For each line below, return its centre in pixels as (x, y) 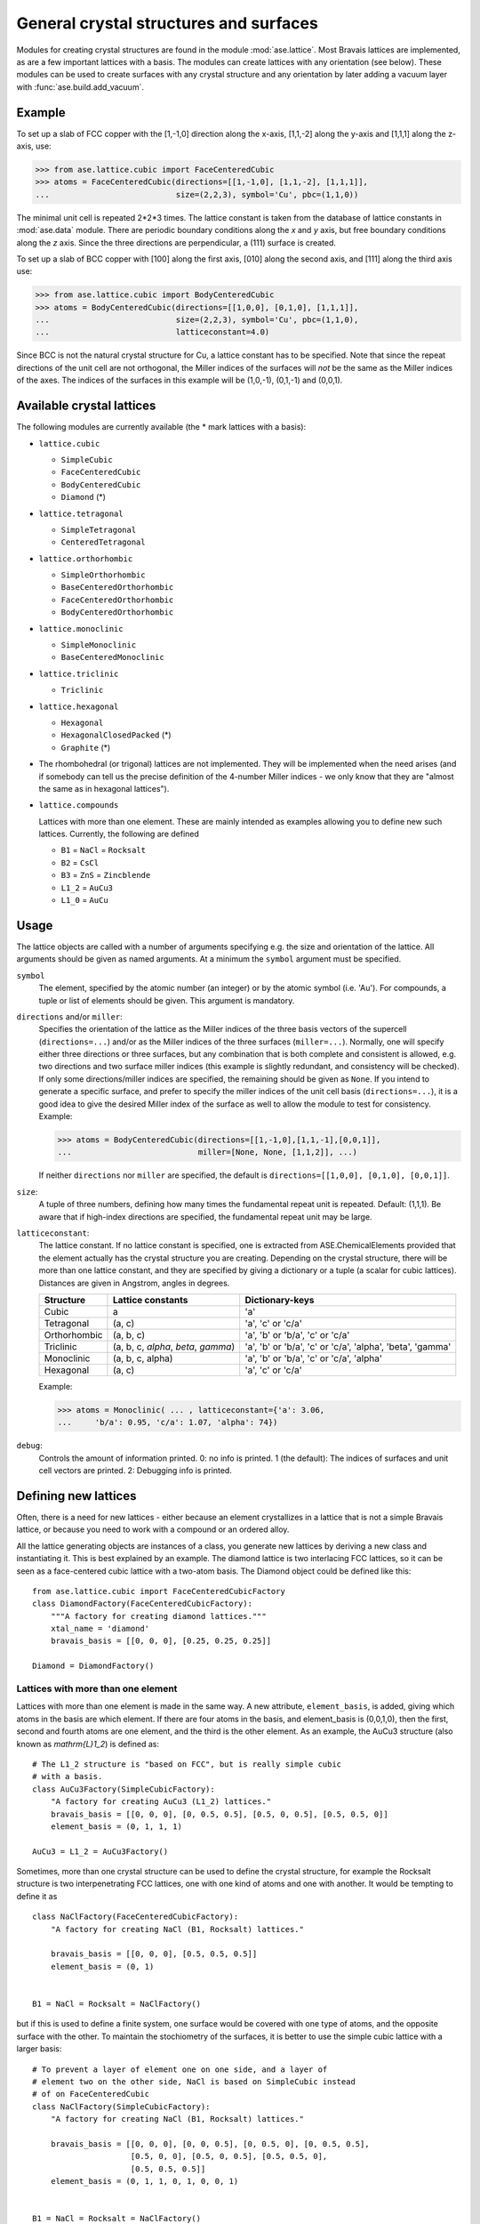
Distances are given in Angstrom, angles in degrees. (134, 1283)
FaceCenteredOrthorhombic (117, 600)
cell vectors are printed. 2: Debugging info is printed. (136, 1471)
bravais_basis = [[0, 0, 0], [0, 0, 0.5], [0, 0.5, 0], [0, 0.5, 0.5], (210, 2143)
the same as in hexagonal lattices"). (104, 788)
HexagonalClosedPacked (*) (116, 735)
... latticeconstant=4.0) (152, 332)
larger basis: (39, 2049)
